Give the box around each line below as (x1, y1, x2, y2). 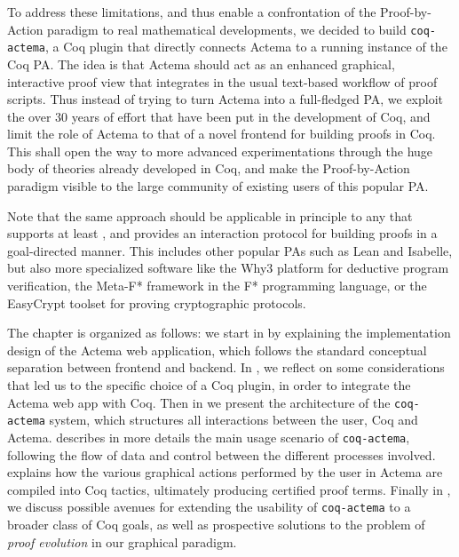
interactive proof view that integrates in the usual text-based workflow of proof (7, 72, 438, 91)
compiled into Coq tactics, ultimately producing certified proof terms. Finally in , (7, 480, 451, 498)
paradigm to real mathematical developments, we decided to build (47, 20, 407, 38)
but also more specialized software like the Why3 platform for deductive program (7, 259, 449, 277)
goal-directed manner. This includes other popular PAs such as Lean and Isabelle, (7, 241, 453, 259)
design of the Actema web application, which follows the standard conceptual (7, 340, 427, 359)
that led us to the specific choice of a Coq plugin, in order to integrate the (7, 376, 411, 394)
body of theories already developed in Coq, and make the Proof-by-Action (7, 159, 410, 178)
